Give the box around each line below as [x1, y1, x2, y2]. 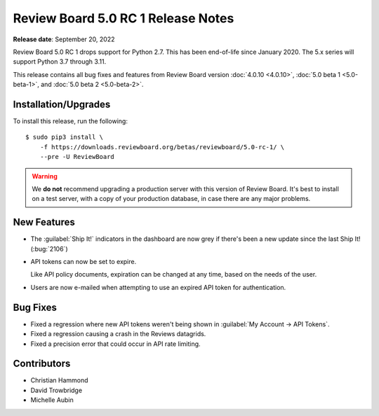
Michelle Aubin [30, 396, 74, 404]
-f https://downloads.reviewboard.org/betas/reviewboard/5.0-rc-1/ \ [39, 143, 285, 151]
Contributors [13, 358, 71, 370]
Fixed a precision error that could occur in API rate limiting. [30, 340, 201, 348]
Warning [32, 172, 58, 180]
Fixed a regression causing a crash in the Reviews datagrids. [30, 330, 206, 338]
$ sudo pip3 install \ [25, 133, 104, 141]
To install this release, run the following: [13, 117, 128, 125]
